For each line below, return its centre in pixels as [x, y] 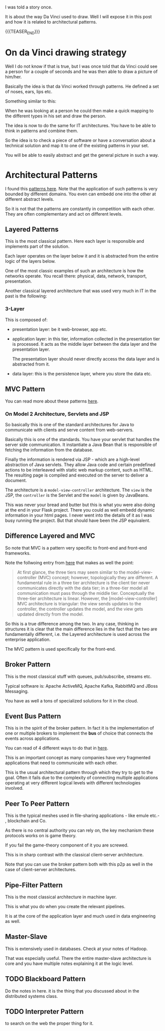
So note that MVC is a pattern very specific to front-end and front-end [76, 548]
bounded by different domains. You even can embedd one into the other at [81, 194]
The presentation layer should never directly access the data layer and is [86, 359]
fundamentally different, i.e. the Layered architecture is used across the [77, 634]
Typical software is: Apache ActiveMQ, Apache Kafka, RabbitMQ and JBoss [82, 686]
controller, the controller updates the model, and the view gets [80, 609]
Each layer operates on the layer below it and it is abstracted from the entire [82, 256]
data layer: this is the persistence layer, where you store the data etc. [82, 373]
